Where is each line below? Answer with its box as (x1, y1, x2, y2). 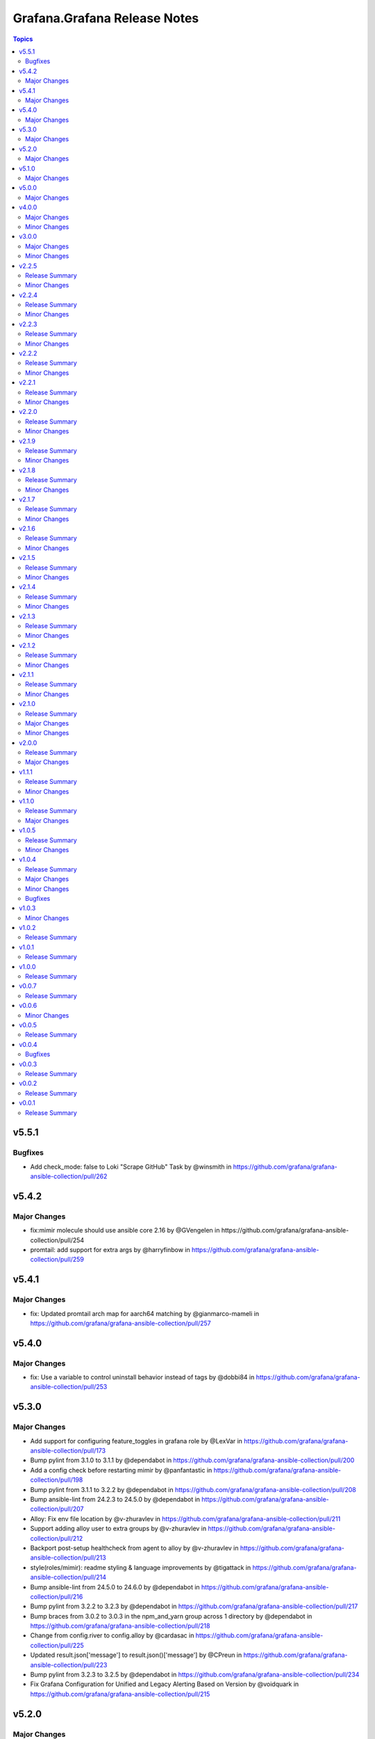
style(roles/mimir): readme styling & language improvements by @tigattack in (30, 1563, 251, 1571)
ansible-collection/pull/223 (30, 1660, 108, 1669)
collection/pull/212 (30, 1534, 83, 1542)
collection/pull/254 (30, 1235, 85, 1244)
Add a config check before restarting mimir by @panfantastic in (30, 1466, 212, 1474)
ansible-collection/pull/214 (30, 1573, 107, 1582)
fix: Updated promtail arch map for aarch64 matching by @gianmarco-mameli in (30, 1309, 260, 1317)
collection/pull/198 (30, 1475, 83, 1484)
